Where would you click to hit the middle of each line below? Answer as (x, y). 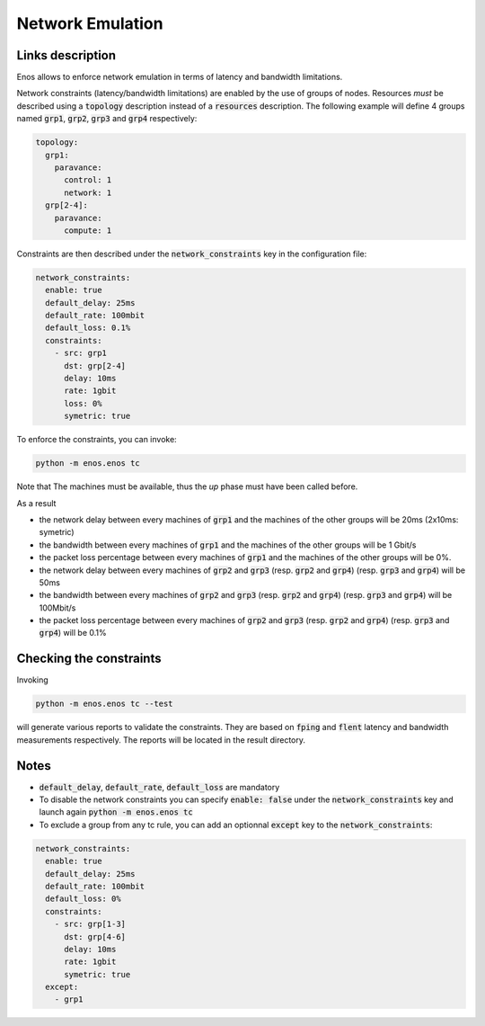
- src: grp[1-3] (90, 924)
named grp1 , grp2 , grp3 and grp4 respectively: (107, 119)
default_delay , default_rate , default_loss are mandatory (159, 787)
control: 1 (88, 180)
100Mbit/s (57, 608)
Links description (66, 55)
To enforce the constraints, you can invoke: (97, 440)
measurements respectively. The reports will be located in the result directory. (161, 740)
